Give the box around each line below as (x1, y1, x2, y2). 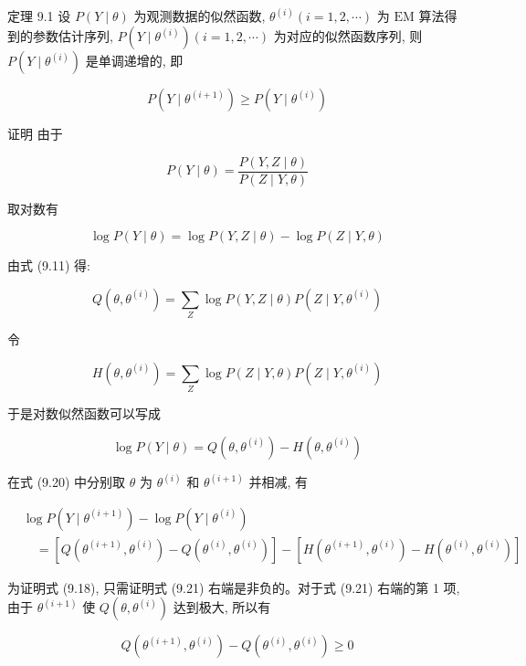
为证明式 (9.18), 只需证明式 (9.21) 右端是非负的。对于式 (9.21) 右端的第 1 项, (7, 577, 460, 597)
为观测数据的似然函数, (133, 6, 266, 26)
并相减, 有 (248, 472, 308, 492)
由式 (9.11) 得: (7, 256, 90, 275)
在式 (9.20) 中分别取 (7, 472, 126, 492)
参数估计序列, (32, 26, 113, 46)
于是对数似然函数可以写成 (7, 404, 161, 423)
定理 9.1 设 (7, 6, 71, 26)
